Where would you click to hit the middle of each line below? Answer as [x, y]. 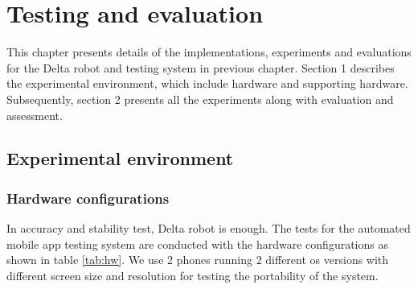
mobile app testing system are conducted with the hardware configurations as [197, 244]
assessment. [35, 115]
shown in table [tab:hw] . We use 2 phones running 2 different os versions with [198, 260]
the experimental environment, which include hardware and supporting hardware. [207, 83]
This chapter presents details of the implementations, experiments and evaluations [209, 52]
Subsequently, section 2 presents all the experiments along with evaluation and [200, 99]
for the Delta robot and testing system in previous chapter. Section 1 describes [201, 67]
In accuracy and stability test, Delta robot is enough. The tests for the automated [209, 228]
